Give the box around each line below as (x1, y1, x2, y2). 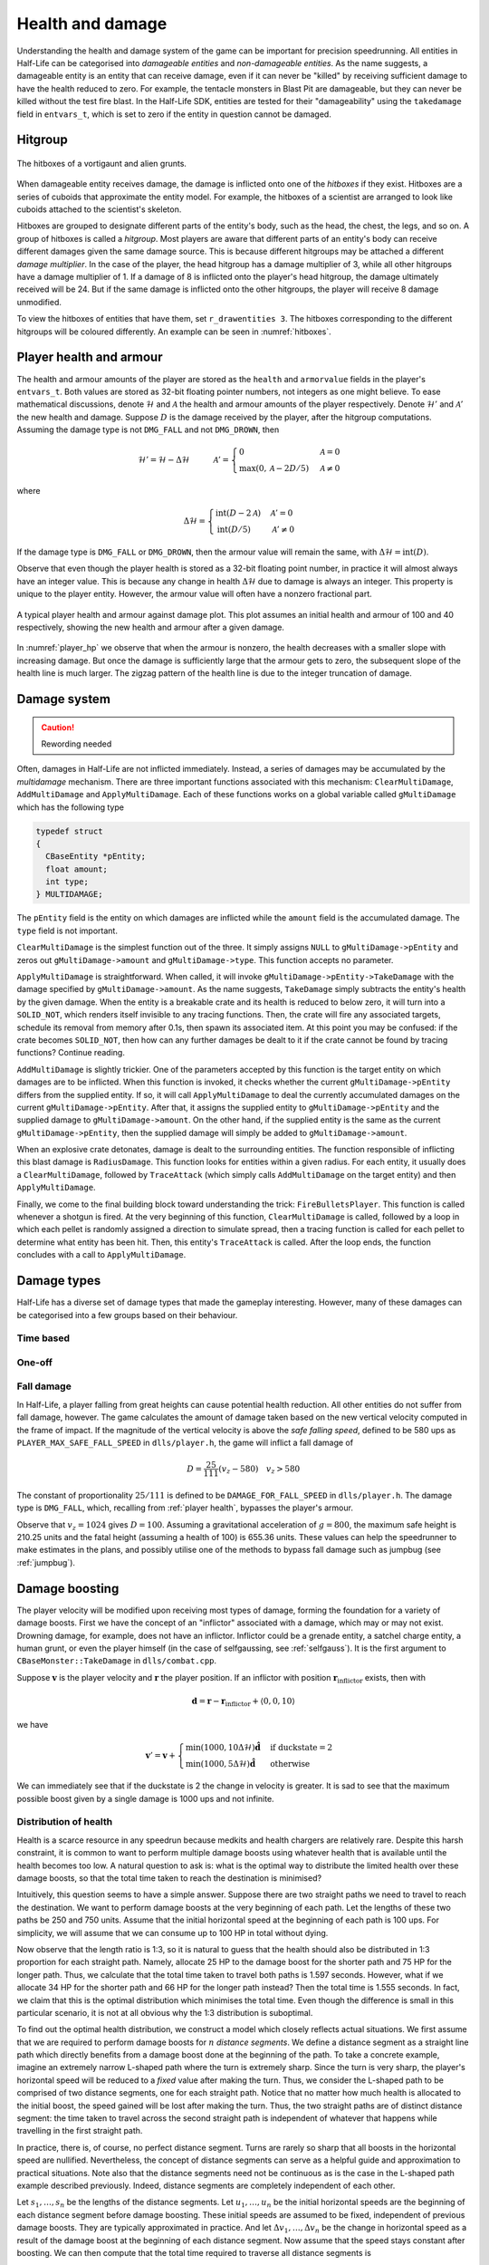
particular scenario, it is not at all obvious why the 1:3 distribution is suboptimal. (16, 2007, 313, 2018)
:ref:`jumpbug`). (16, 1557, 76, 1567)
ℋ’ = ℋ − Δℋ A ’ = (138, 455, 230, 466)
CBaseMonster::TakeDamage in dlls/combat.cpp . (16, 1655, 217, 1666)
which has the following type (16, 802, 124, 813)
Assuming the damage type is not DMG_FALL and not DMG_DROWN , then (16, 424, 280, 435)
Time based (16, 1332, 71, 1345)
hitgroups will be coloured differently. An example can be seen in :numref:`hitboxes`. (16, 326, 332, 337)
